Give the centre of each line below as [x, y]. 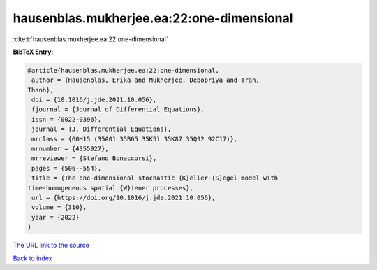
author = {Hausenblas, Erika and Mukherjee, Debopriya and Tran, [146, 80]
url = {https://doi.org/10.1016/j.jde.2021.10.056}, [124, 198]
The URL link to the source [51, 246]
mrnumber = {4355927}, [71, 149]
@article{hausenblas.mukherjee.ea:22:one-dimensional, [123, 70]
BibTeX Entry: [33, 52]
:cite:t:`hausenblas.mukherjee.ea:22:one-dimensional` [91, 39]
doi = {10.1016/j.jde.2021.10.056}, [94, 100]
